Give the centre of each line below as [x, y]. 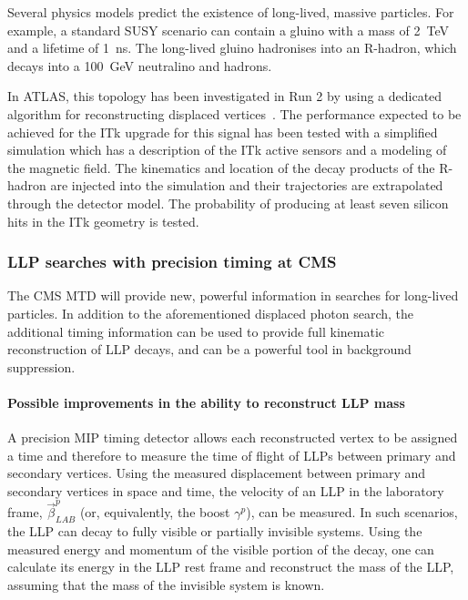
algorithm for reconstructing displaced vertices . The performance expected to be [234, 113]
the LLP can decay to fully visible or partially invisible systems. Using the [215, 531]
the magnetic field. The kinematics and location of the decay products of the [221, 167]
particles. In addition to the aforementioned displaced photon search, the [211, 313]
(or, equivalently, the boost [155, 512]
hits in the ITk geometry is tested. [103, 221]
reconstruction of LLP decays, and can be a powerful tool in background [209, 349]
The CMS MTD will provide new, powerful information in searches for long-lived [233, 295]
